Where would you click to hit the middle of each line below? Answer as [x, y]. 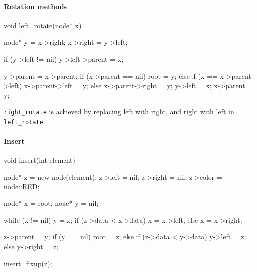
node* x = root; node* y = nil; [51, 203]
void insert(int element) [40, 160]
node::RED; [22, 186]
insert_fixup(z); [28, 263]
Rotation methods [36, 6]
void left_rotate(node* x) [43, 25]
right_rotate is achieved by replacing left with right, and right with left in [119, 112]
